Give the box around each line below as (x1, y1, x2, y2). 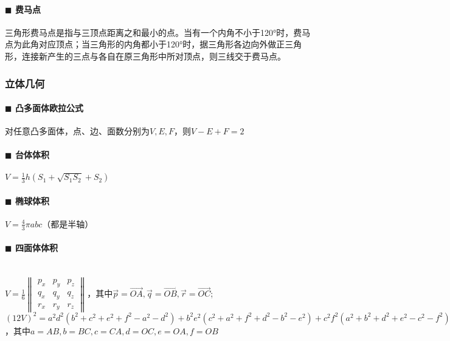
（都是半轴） (42, 217, 94, 230)
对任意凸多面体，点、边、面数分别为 (5, 125, 150, 137)
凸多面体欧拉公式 (15, 102, 83, 114)
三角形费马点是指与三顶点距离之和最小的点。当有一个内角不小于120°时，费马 (5, 26, 311, 38)
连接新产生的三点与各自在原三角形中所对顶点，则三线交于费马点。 (21, 49, 286, 62)
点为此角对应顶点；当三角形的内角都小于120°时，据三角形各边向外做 (5, 38, 277, 50)
